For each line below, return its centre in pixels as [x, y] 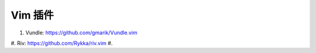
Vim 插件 [32, 15]
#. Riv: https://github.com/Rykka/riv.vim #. [62, 43]
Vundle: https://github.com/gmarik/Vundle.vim [81, 33]
